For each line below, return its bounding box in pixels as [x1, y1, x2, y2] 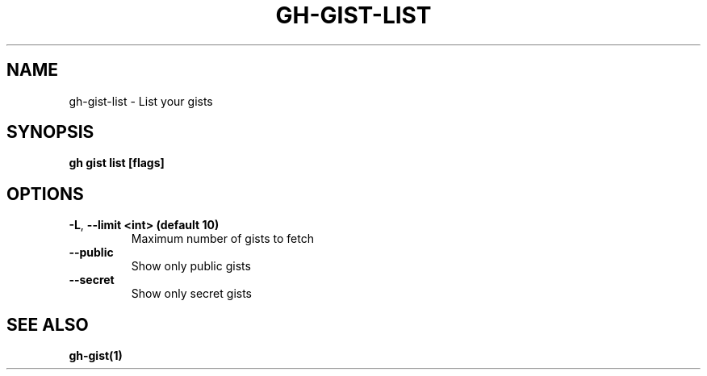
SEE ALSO [6, 314, 89, 335]
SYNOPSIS [6, 122, 94, 143]
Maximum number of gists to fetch [131, 232, 314, 246]
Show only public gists [131, 259, 251, 274]
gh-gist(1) [69, 349, 123, 363]
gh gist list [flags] [69, 156, 165, 170]
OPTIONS [6, 183, 84, 204]
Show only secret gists [131, 286, 252, 301]
